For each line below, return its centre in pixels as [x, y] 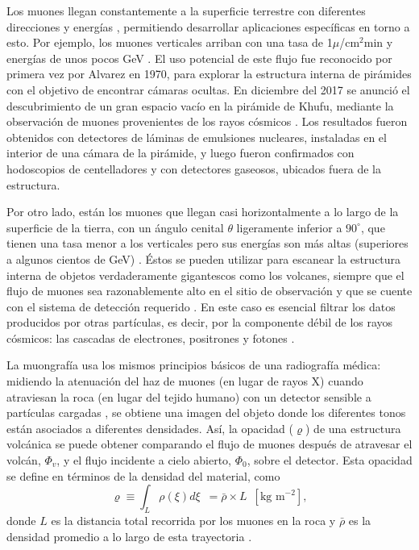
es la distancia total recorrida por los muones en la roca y [193, 521]
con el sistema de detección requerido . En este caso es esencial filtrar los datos [201, 306]
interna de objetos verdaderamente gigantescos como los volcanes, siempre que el [205, 275]
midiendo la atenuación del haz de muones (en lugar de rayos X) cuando [185, 381]
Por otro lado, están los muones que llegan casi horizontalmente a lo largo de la [203, 212]
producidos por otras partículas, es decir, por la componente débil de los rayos [200, 322]
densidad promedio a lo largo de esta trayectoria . [129, 536]
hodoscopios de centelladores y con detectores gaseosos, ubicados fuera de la [194, 168]
